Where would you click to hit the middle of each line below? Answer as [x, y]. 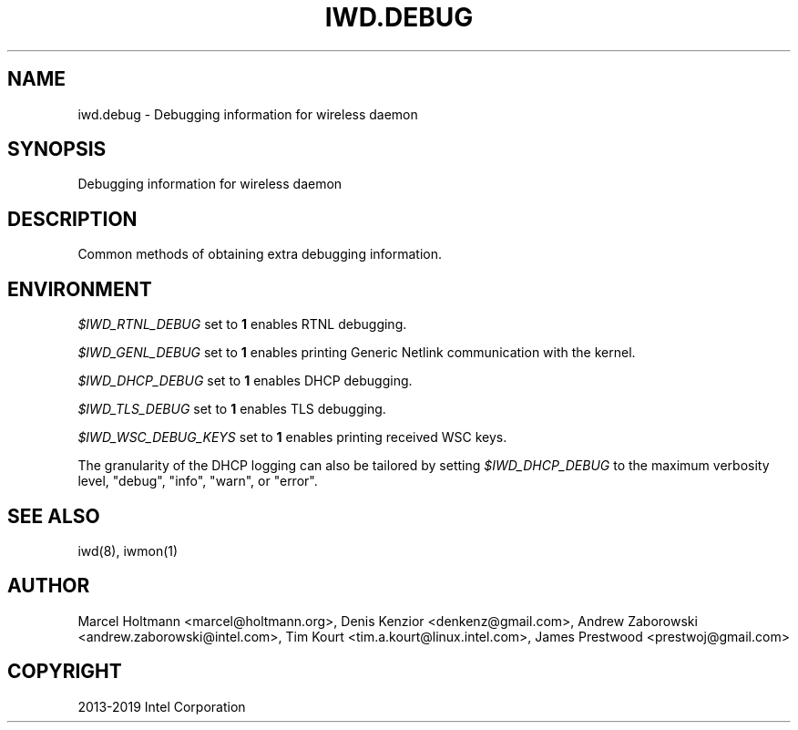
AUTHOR [49, 586]
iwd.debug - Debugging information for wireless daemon [248, 114]
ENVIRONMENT [80, 289]
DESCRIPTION [72, 219]
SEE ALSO [54, 516]
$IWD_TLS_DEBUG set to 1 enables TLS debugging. [232, 409]
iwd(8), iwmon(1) [128, 550]
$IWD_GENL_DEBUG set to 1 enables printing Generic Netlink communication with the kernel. [357, 353]
